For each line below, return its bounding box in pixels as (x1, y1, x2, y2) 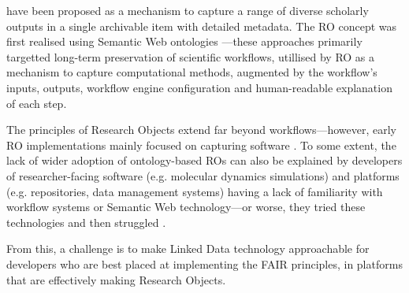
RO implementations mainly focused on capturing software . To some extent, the (6, 136, 396, 153)
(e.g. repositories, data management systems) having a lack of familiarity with (6, 183, 383, 199)
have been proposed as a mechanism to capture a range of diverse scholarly (6, 2, 369, 18)
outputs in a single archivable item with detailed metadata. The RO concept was (6, 17, 397, 34)
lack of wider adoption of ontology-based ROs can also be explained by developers (6, 152, 403, 169)
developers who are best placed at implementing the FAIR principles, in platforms (6, 255, 403, 272)
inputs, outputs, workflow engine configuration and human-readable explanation (6, 79, 392, 95)
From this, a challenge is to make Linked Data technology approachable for (6, 240, 370, 257)
